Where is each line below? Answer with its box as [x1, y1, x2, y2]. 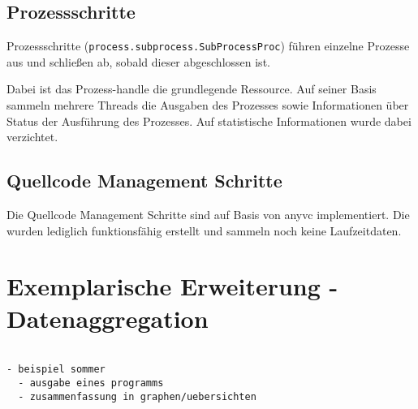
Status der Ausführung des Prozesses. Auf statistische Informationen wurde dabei [6, 112, 412, 129]
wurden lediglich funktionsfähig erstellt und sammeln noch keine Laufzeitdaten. [6, 222, 402, 239]
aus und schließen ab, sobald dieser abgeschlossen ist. [6, 53, 270, 70]
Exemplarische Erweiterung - [6, 269, 338, 303]
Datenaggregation [6, 301, 209, 334]
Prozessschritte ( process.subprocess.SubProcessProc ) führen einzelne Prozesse [6, 37, 410, 54]
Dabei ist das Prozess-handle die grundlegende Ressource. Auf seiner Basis [6, 80, 377, 97]
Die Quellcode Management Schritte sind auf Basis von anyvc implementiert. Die [6, 206, 410, 223]
